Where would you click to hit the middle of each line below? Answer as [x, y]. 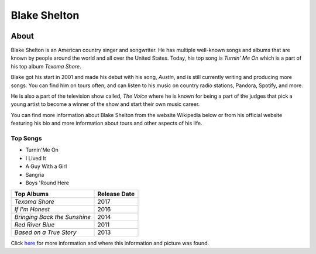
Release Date [116, 194]
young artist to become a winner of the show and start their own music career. [105, 104]
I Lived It [36, 158]
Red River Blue [35, 225]
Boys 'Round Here [47, 183]
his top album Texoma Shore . [46, 66]
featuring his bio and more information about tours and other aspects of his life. [107, 123]
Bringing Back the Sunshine [52, 217]
